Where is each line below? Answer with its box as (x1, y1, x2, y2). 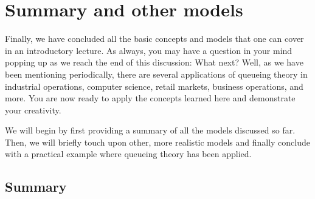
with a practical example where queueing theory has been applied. (5, 147, 252, 160)
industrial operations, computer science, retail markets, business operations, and (5, 79, 303, 92)
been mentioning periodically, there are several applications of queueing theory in (5, 67, 308, 80)
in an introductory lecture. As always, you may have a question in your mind (5, 44, 292, 56)
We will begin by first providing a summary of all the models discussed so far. (5, 124, 296, 137)
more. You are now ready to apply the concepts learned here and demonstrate (5, 92, 296, 104)
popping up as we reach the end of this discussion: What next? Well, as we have (5, 56, 303, 69)
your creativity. (5, 103, 61, 116)
